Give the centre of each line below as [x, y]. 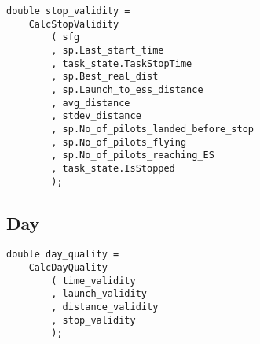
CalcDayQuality [68, 268]
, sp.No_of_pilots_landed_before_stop [152, 129]
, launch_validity [99, 294]
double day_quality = [63, 255]
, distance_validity [105, 307]
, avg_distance [91, 103]
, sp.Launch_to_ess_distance [127, 89]
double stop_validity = [68, 11]
